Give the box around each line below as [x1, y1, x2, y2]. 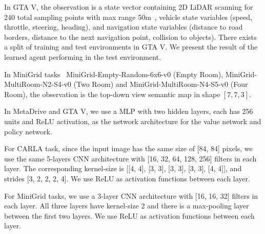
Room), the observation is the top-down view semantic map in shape [4, 88, 220, 99]
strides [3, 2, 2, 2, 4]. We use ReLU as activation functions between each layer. [4, 173, 250, 183]
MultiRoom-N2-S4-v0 [4, 79, 71, 89]
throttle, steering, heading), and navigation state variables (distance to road [4, 21, 243, 32]
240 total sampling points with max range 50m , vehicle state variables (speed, [4, 11, 252, 22]
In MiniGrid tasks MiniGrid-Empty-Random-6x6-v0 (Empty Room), [4, 68, 223, 79]
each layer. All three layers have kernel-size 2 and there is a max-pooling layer [4, 200, 249, 211]
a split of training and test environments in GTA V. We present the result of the [4, 41, 258, 52]
